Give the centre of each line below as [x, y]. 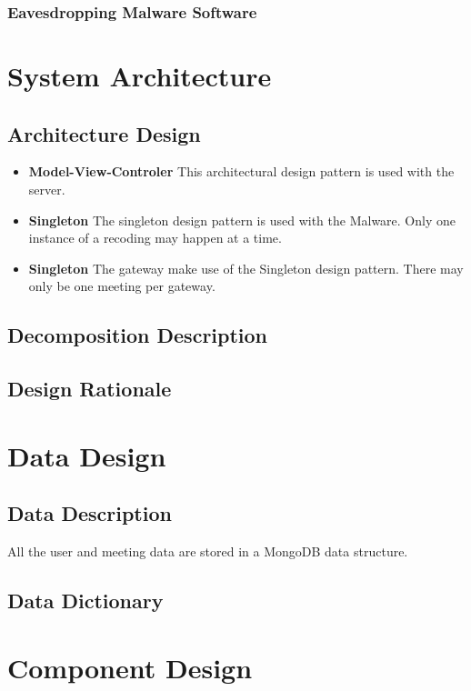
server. [47, 190]
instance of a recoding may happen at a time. [155, 238]
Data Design [87, 455]
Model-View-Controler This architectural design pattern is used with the [241, 171]
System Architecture [140, 76]
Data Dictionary [85, 601]
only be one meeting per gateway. [122, 286]
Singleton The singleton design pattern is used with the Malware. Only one [242, 220]
